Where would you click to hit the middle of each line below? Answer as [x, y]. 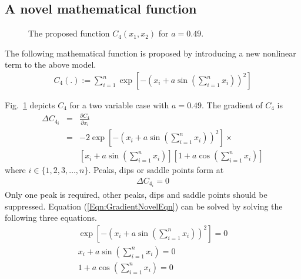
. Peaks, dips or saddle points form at [156, 170]
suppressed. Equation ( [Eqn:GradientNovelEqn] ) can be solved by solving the [144, 206]
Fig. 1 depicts [30, 105]
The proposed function [69, 33]
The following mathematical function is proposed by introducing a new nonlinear [150, 53]
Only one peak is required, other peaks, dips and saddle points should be [136, 195]
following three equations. [51, 217]
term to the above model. [51, 64]
